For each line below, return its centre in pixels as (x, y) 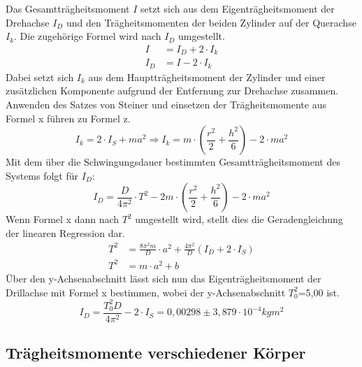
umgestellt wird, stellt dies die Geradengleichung (239, 219)
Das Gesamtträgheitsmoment (68, 8)
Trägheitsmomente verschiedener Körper (156, 353)
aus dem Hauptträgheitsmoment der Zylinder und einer (207, 77)
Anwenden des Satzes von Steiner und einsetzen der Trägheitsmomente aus (166, 104)
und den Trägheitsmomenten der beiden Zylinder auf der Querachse (211, 22)
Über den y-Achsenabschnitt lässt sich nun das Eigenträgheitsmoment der (164, 278)
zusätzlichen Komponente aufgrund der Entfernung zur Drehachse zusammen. (172, 91)
